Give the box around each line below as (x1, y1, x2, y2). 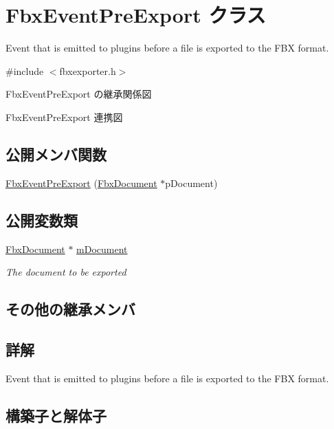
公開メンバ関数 (5, 143, 107, 164)
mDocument (76, 241, 128, 256)
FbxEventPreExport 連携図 (5, 109, 123, 124)
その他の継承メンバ (5, 298, 135, 320)
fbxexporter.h (59, 63, 116, 78)
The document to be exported (5, 265, 126, 279)
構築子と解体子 (5, 404, 107, 426)
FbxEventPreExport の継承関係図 (5, 87, 152, 101)
